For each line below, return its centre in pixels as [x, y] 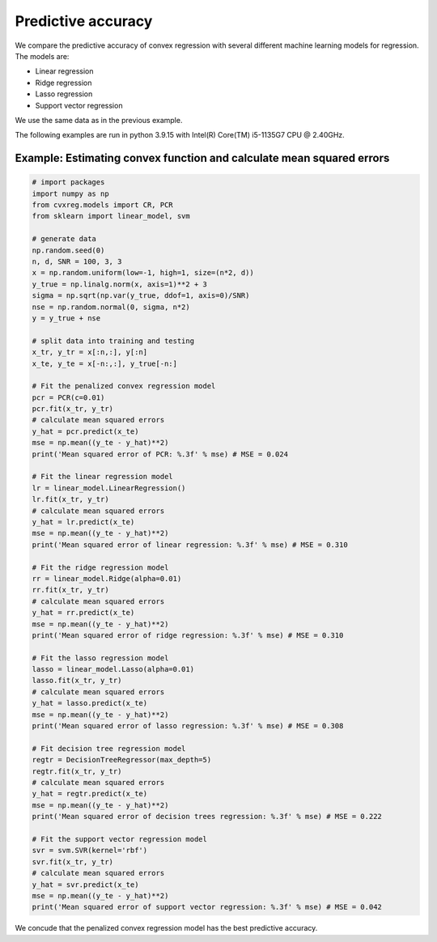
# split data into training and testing [113, 341]
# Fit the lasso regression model [100, 658]
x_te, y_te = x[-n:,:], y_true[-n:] [105, 363]
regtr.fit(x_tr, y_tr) [77, 771]
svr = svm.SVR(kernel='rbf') [90, 851]
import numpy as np [70, 193]
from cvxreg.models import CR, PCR [102, 205]
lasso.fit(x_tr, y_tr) [77, 681]
